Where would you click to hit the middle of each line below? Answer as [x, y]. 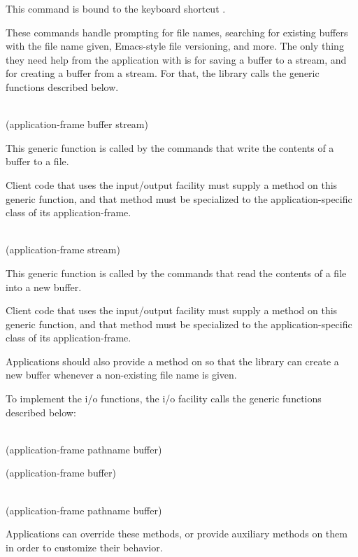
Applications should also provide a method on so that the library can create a [172, 361]
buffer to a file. [37, 161]
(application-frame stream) [63, 249]
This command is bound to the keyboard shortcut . [116, 8]
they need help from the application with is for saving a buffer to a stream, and [176, 59]
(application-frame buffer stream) [77, 124]
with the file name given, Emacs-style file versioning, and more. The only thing [175, 46]
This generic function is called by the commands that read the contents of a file [176, 273]
